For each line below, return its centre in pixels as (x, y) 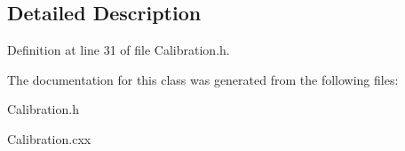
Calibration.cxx (49, 138)
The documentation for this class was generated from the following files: (203, 79)
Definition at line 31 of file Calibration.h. (119, 50)
